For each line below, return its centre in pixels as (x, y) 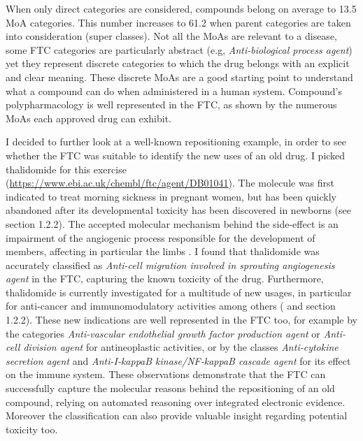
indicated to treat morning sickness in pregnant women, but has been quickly (171, 196)
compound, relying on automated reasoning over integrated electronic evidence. (176, 402)
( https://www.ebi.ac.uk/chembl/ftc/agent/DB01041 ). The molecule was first (170, 183)
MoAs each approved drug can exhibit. (89, 118)
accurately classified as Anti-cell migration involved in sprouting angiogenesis (170, 265)
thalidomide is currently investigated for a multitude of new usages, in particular (179, 292)
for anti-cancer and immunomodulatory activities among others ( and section (171, 306)
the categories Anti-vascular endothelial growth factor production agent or (163, 333)
